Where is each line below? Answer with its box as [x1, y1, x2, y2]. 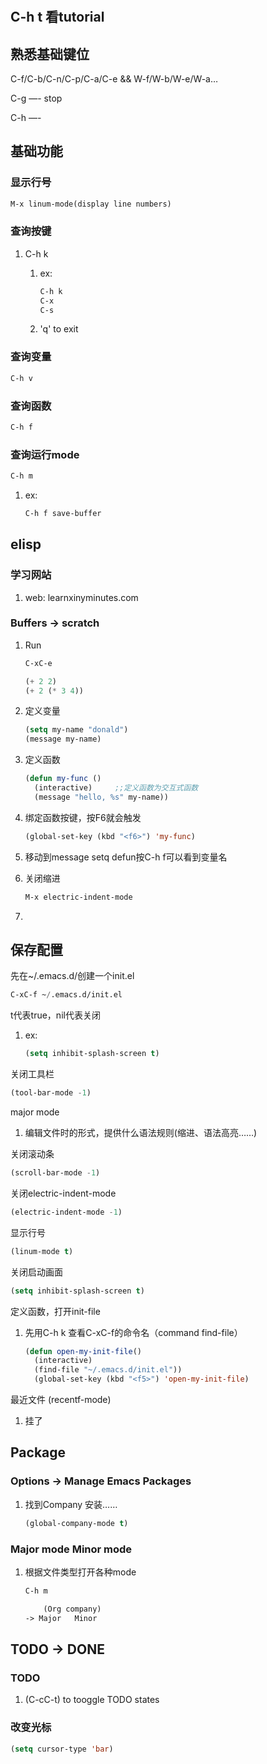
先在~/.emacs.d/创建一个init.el [10, 970, 135, 982]
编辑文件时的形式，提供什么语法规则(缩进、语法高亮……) [24, 1127, 258, 1139]
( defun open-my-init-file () [24, 1346, 142, 1356]
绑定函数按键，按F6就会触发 [24, 811, 142, 823]
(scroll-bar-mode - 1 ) [10, 1168, 101, 1178]
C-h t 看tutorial [10, 9, 105, 26]
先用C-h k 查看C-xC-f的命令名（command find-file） [24, 1326, 243, 1338]
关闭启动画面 [10, 1266, 63, 1278]
